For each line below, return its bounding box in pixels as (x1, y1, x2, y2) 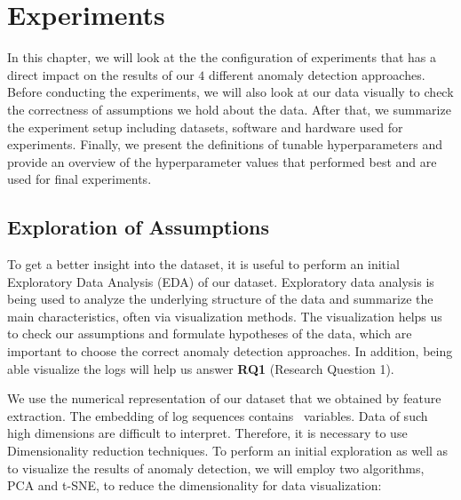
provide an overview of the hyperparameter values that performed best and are (7, 152, 437, 171)
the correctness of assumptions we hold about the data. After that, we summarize (7, 99, 451, 118)
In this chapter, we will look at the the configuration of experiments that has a (7, 48, 436, 67)
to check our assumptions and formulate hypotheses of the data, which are (7, 324, 412, 343)
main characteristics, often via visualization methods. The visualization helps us (7, 306, 442, 325)
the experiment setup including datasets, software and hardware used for (7, 117, 403, 136)
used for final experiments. (7, 170, 152, 188)
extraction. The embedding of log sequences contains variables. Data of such (7, 406, 428, 425)
